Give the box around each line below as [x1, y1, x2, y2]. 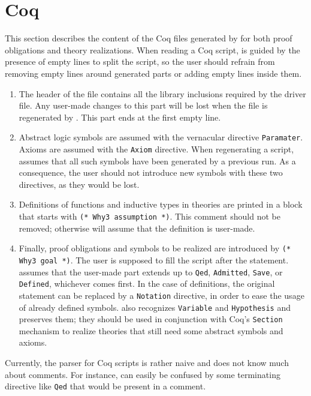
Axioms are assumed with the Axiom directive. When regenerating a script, [19, 142, 294, 155]
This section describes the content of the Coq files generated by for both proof [5, 32, 292, 44]
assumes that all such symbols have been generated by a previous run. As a [19, 154, 296, 167]
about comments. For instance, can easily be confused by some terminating [5, 368, 280, 380]
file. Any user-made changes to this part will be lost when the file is [19, 99, 268, 112]
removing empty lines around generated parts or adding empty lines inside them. [5, 67, 302, 79]
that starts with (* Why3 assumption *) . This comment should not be [19, 209, 280, 222]
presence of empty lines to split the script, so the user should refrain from [5, 55, 275, 68]
